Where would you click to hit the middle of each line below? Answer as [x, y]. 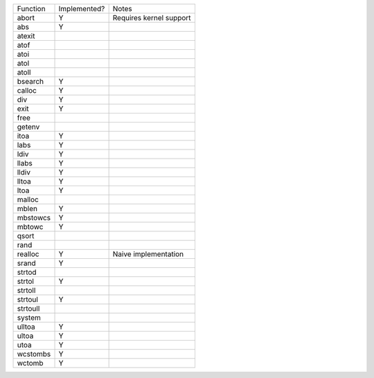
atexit [26, 36]
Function [31, 9]
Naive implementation [148, 254]
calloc [27, 90]
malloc [28, 199]
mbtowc [30, 227]
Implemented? [82, 9]
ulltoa [26, 327]
